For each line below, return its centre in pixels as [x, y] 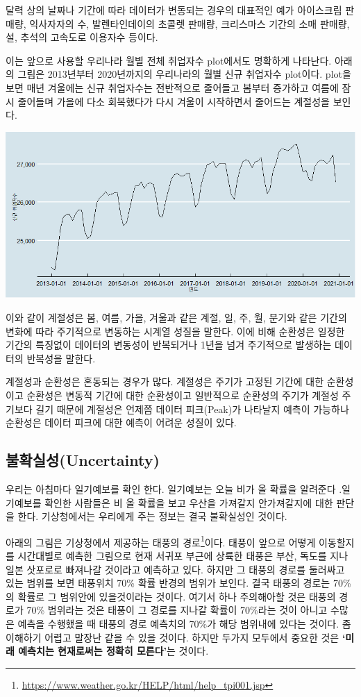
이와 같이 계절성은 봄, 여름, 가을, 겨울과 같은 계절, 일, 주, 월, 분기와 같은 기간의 [176, 318]
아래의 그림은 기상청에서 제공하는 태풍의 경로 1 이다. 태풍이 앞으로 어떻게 [161, 541]
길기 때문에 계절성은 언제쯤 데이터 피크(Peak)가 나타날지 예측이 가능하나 [192, 409]
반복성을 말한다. [61, 358]
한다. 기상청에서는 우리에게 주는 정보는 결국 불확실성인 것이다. [152, 516]
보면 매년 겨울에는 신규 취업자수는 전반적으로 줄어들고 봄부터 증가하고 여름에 [172, 87]
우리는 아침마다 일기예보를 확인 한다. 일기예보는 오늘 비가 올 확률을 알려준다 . [174, 489]
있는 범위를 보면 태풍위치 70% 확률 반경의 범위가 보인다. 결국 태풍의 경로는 [168, 583]
